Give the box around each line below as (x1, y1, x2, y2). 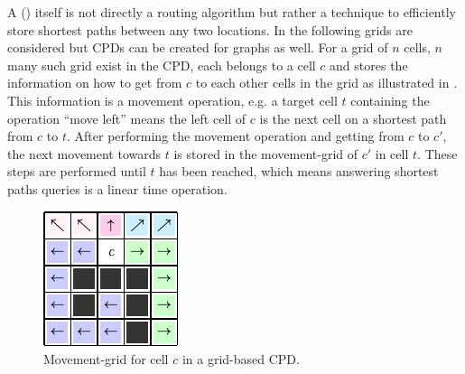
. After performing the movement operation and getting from (67, 126, 405, 145)
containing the (350, 90, 430, 109)
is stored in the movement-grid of (173, 144, 358, 163)
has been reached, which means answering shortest (159, 162, 439, 181)
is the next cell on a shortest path (259, 108, 447, 127)
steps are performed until (7, 162, 146, 181)
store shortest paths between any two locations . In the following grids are (7, 20, 413, 39)
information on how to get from (7, 73, 182, 92)
